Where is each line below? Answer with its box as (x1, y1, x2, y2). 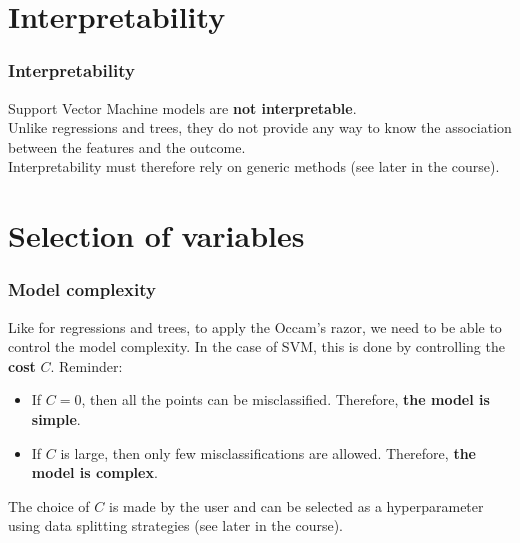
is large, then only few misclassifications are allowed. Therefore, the (60, 442, 476, 463)
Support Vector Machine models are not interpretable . (8, 97, 357, 118)
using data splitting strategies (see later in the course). (8, 515, 344, 536)
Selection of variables (8, 215, 305, 256)
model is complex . (31, 462, 158, 483)
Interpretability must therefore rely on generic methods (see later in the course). (8, 156, 500, 177)
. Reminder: (50, 355, 123, 376)
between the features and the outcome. (8, 136, 246, 157)
